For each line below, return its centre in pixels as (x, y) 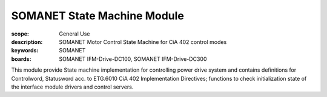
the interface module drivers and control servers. (72, 87)
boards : (21, 59)
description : (27, 42)
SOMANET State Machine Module (98, 16)
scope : (20, 34)
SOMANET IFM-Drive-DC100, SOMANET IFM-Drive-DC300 (133, 59)
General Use (74, 34)
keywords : (25, 51)
